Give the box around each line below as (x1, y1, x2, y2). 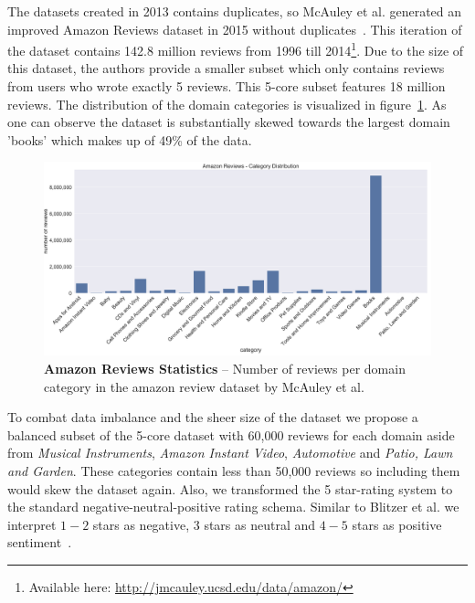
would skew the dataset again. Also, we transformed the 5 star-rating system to (7, 479, 453, 498)
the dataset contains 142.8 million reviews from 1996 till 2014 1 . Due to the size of (7, 38, 464, 59)
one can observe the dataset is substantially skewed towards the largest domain (7, 112, 450, 132)
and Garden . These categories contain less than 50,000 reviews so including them (7, 460, 460, 480)
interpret (7, 514, 57, 534)
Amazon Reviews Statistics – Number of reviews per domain (44, 359, 406, 377)
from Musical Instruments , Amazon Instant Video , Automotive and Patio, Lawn (7, 443, 453, 462)
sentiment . (7, 533, 72, 552)
